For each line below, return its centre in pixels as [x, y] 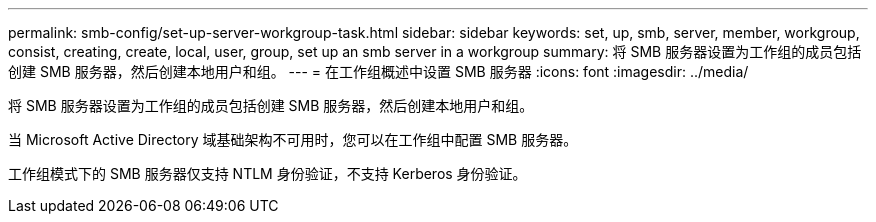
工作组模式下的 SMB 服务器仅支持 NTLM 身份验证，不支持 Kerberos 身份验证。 [267, 173]
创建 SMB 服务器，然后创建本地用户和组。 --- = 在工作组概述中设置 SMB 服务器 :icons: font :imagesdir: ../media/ [378, 71]
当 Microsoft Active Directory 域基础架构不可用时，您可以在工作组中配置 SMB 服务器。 [293, 139]
